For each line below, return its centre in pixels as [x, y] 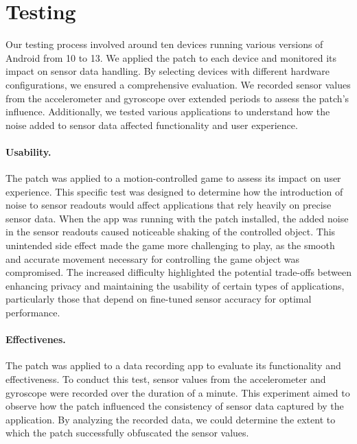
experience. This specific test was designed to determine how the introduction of [174, 191]
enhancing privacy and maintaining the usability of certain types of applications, [175, 285]
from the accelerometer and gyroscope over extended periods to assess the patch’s [177, 98]
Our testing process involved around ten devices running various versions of [164, 44]
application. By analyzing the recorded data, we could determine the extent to [171, 419]
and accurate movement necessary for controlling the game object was [153, 258]
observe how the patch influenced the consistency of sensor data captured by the [175, 406]
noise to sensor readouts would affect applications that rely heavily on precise [169, 205]
